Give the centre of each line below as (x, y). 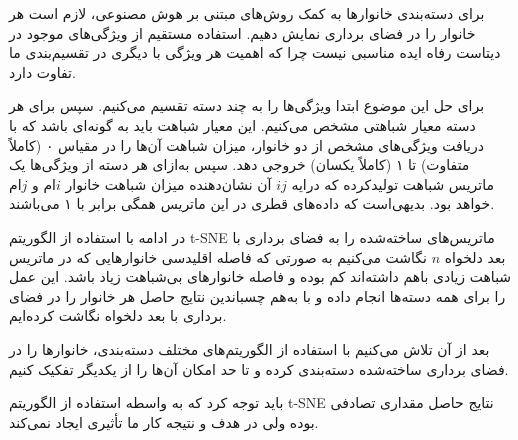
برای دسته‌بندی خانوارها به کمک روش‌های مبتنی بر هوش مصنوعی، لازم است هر (247, 13)
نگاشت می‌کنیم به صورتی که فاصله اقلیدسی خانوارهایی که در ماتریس (218, 256)
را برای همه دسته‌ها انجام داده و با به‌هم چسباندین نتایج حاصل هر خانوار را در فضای (257, 295)
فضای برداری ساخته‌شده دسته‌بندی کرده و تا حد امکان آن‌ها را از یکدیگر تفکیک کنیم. (259, 368)
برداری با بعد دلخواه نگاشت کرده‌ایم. (118, 315)
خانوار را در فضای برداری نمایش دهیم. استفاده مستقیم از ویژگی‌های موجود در (242, 32)
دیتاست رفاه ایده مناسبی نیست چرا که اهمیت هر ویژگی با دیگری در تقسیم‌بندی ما (255, 52)
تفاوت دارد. (42, 71)
